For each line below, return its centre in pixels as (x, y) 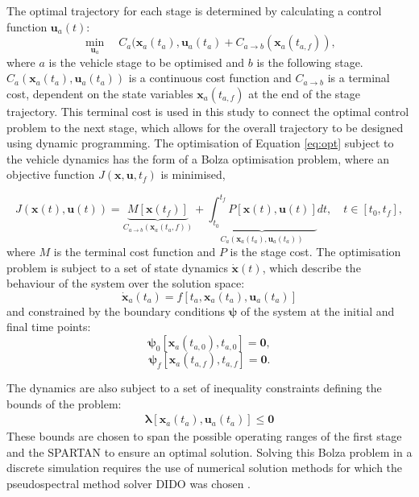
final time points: (49, 327)
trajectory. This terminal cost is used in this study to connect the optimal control (208, 111)
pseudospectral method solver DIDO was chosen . (129, 484)
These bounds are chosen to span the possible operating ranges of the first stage (204, 436)
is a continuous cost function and (210, 78)
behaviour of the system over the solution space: (126, 283)
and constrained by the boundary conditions (116, 311)
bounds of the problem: (64, 403)
